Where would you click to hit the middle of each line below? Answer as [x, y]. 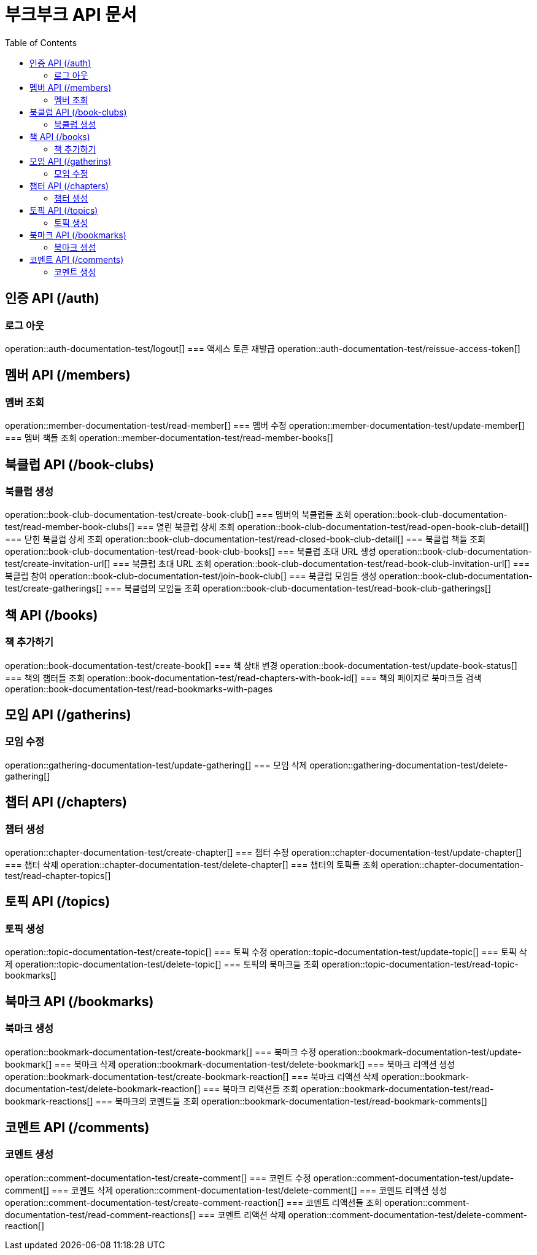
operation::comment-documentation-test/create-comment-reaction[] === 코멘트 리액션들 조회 [194, 1202]
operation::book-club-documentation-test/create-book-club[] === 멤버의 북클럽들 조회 [178, 515]
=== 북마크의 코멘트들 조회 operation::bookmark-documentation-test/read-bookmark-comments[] [291, 1101]
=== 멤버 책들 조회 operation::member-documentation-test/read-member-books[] [169, 438]
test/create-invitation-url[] [58, 564]
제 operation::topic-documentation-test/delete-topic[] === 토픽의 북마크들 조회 [162, 964]
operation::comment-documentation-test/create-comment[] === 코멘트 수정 [158, 1178]
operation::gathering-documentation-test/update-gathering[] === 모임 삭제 [156, 765]
